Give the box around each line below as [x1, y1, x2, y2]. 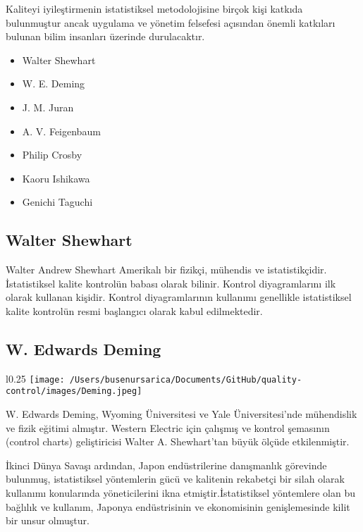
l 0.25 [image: [6, 371, 65, 385]
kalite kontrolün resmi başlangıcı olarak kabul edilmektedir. [6, 303, 263, 318]
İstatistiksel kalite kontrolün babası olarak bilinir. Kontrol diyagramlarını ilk [6, 276, 336, 290]
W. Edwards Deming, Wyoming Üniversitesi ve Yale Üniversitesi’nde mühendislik [6, 407, 357, 421]
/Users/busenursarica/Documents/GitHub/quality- [69, 374, 302, 385]
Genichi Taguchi [22, 194, 93, 209]
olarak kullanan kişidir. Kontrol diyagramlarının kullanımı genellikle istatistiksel [6, 290, 352, 304]
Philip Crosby [22, 147, 82, 162]
